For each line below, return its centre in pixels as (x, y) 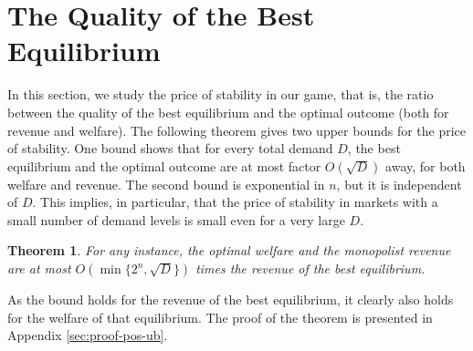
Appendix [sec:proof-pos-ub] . (88, 335)
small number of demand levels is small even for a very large (176, 219)
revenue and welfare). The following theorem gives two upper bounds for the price (237, 130)
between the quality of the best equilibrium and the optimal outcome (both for (228, 112)
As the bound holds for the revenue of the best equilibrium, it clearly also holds (231, 299)
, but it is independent (399, 184)
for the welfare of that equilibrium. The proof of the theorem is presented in (220, 317)
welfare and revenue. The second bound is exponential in (166, 184)
